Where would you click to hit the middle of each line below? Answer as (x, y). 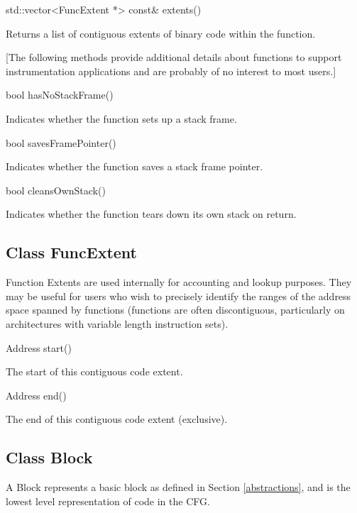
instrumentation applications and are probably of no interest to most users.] (171, 71)
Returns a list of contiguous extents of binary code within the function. (161, 33)
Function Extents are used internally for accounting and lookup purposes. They (179, 282)
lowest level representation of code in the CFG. (108, 501)
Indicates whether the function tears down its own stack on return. (151, 214)
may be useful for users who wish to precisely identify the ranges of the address (178, 296)
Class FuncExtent (71, 252)
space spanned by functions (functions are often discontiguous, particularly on (175, 310)
